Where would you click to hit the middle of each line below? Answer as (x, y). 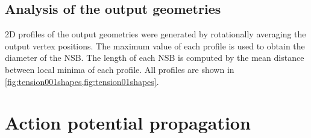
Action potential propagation (128, 123)
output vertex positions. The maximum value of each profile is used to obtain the (155, 45)
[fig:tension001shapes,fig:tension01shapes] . (82, 81)
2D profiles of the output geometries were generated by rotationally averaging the (155, 34)
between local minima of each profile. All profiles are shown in (120, 69)
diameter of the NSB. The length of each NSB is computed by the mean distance (155, 58)
